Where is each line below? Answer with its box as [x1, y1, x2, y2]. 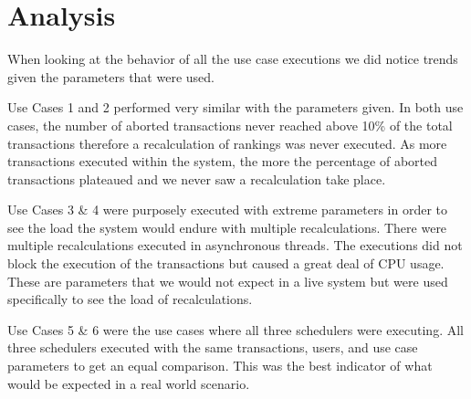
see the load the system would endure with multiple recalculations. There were [7, 217, 447, 236]
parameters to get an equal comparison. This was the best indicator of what [7, 356, 433, 375]
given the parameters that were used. [7, 67, 215, 86]
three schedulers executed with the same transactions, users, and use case [7, 338, 418, 357]
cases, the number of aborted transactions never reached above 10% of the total [7, 115, 453, 134]
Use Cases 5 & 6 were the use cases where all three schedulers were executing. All [7, 320, 464, 339]
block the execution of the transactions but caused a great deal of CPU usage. [7, 254, 445, 273]
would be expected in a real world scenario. [7, 373, 250, 393]
